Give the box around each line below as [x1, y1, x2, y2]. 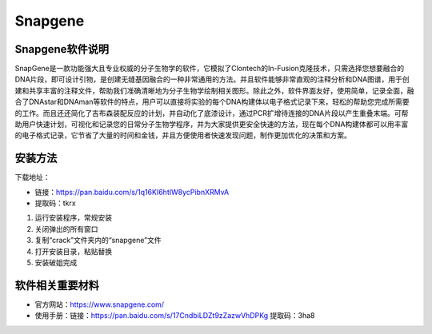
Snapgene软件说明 [14, 42, 110, 56]
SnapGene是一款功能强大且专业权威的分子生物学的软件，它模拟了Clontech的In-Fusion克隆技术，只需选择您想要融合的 [14, 64, 404, 74]
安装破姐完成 [34, 258, 78, 268]
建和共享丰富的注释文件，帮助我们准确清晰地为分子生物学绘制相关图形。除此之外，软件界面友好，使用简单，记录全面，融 [14, 85, 414, 95]
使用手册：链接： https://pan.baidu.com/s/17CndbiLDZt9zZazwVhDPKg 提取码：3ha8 [34, 311, 315, 320]
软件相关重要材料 [14, 278, 99, 292]
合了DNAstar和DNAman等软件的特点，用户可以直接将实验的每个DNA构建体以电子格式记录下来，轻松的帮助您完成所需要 [14, 97, 410, 107]
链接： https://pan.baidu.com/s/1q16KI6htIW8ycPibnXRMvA [34, 187, 230, 197]
